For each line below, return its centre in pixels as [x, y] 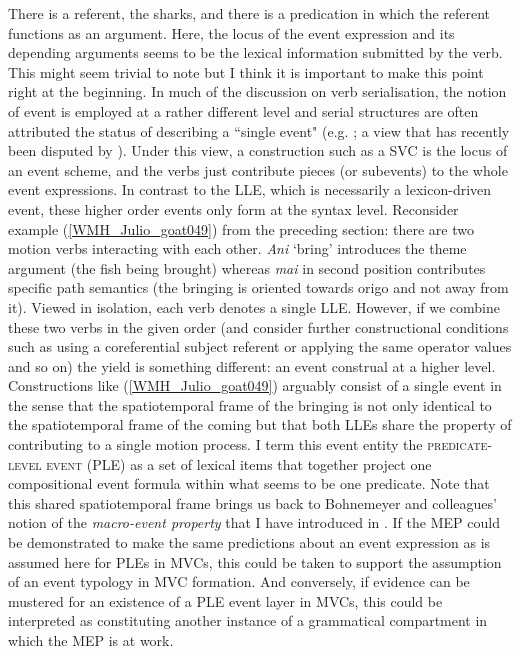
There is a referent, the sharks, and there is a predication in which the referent [249, 13]
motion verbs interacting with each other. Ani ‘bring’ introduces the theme [237, 248]
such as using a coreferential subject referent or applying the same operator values [260, 346]
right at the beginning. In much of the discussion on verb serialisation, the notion [257, 91]
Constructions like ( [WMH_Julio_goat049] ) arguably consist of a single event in [255, 385]
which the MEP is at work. [91, 640]
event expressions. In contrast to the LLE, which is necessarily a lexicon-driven [250, 189]
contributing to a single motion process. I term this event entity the [215, 444]
